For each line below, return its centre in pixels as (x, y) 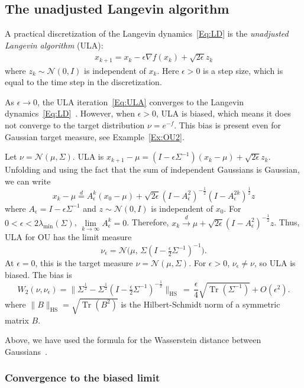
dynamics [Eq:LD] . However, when (70, 113)
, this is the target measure (84, 263)
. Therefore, (148, 222)
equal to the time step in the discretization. (83, 82)
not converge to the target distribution (75, 125)
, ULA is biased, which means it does (224, 113)
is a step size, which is (243, 70)
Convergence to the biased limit (83, 378)
